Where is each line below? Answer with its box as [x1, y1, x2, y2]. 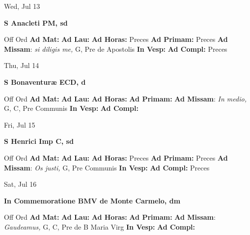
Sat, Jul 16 [4, 179, 37, 189]
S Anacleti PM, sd [4, 17, 68, 28]
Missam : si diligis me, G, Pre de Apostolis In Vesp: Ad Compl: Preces [4, 43, 227, 54]
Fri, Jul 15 [4, 119, 35, 130]
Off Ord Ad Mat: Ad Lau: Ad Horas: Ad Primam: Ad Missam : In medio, [4, 93, 247, 103]
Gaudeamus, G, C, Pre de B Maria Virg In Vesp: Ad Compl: [4, 221, 195, 232]
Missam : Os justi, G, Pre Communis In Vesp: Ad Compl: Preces [4, 162, 210, 172]
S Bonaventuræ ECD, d [4, 76, 86, 87]
